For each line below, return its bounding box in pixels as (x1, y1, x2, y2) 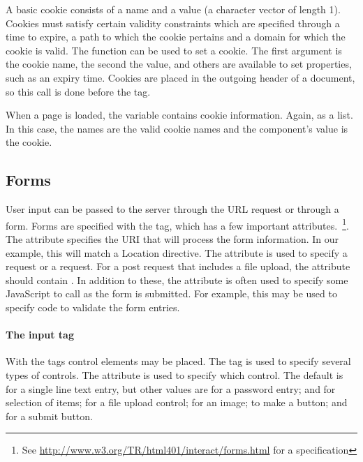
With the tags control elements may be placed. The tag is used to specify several (6, 354, 351, 368)
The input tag (6, 327, 74, 342)
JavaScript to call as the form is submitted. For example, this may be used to (6, 286, 337, 301)
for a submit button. (6, 408, 93, 423)
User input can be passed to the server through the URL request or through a (6, 202, 339, 216)
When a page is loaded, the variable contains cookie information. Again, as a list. (6, 107, 353, 122)
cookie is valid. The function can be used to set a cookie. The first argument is (6, 43, 342, 57)
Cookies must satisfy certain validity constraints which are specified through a (6, 15, 340, 30)
